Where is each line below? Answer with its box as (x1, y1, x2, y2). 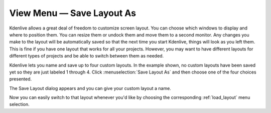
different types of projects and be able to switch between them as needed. (9, 53, 164, 59)
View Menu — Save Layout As (9, 7, 137, 18)
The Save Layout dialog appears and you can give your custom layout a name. (9, 85, 172, 91)
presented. (9, 76, 32, 82)
